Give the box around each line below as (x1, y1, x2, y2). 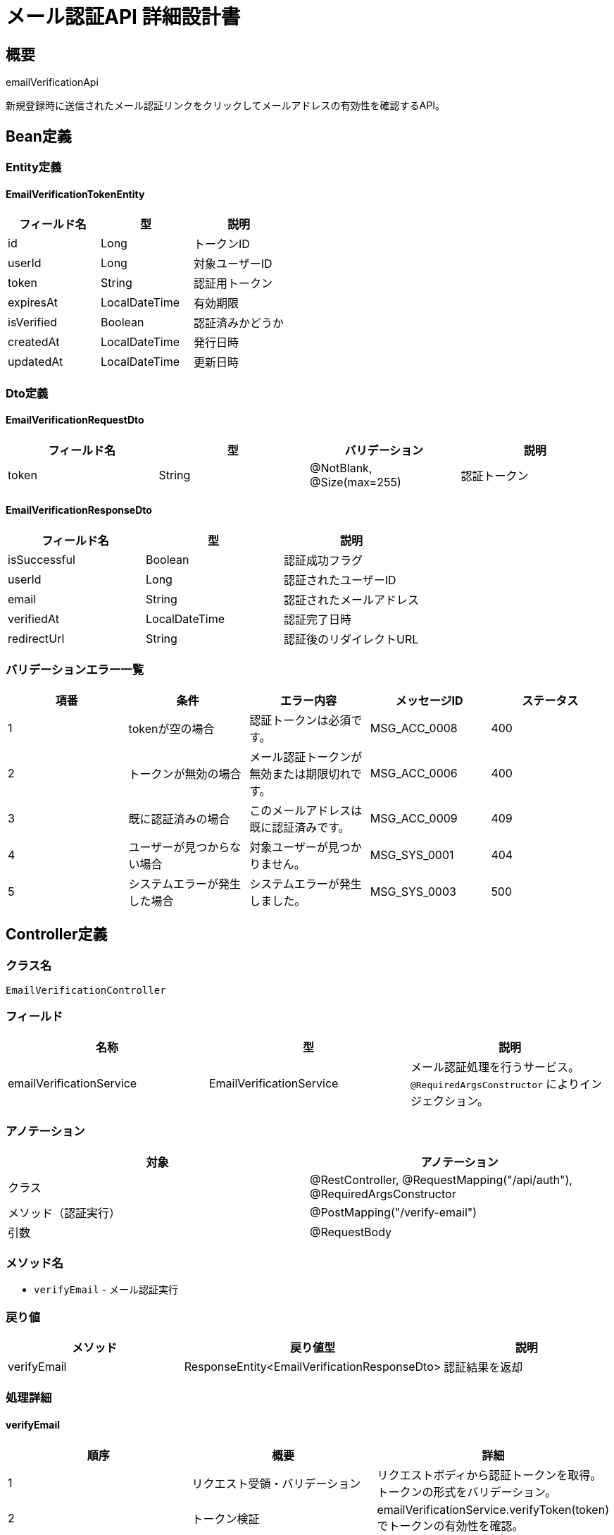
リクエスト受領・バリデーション (192, 1476, 361, 1491)
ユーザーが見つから (128, 839, 230, 854)
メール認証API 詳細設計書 (6, 5, 241, 29)
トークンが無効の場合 (128, 766, 242, 781)
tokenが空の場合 (128, 721, 215, 736)
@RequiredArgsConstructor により (410, 1076, 579, 1091)
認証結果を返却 (444, 1360, 523, 1375)
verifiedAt (8, 612, 59, 627)
